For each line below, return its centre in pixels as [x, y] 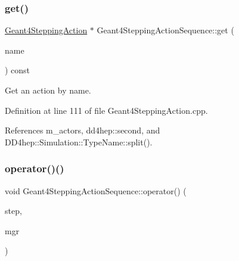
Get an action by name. [48, 90]
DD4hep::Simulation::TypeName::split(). [79, 142]
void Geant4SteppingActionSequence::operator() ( [96, 190]
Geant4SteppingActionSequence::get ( [165, 30]
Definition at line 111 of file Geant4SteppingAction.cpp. [106, 110]
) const [18, 70]
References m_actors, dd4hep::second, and [83, 130]
